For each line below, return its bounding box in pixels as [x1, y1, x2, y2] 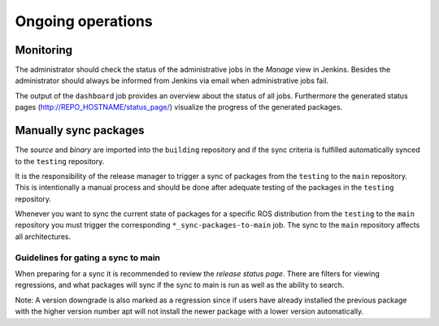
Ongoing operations [15, 12, 154, 30]
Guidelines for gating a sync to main [15, 252, 161, 263]
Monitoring [15, 43, 73, 57]
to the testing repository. [15, 156, 105, 166]
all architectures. [15, 232, 72, 241]
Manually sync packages [15, 124, 146, 137]
